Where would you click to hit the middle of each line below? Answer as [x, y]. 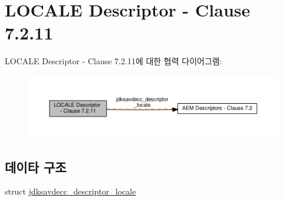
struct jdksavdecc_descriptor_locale [70, 191]
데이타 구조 [36, 167]
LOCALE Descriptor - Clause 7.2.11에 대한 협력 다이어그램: [113, 61]
